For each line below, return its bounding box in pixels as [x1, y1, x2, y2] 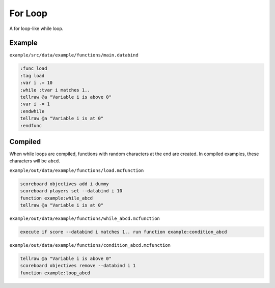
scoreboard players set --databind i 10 [20, 188, 122, 194]
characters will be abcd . [9, 158, 61, 164]
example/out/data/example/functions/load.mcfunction [9, 167, 144, 173]
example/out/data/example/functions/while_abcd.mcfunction [9, 215, 160, 221]
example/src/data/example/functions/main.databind [9, 52, 139, 58]
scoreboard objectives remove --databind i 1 [20, 263, 136, 269]
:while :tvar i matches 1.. [20, 87, 90, 93]
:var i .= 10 [20, 80, 53, 86]
